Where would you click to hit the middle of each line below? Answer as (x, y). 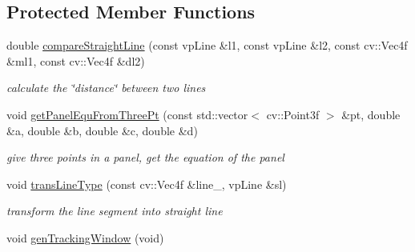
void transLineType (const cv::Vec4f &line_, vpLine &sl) (147, 184)
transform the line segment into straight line (115, 211)
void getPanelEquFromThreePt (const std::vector (127, 114)
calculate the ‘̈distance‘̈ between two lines (106, 88)
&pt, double (371, 114)
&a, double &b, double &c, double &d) (102, 130)
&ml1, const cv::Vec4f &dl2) (76, 60)
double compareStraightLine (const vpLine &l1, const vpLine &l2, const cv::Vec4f (207, 45)
